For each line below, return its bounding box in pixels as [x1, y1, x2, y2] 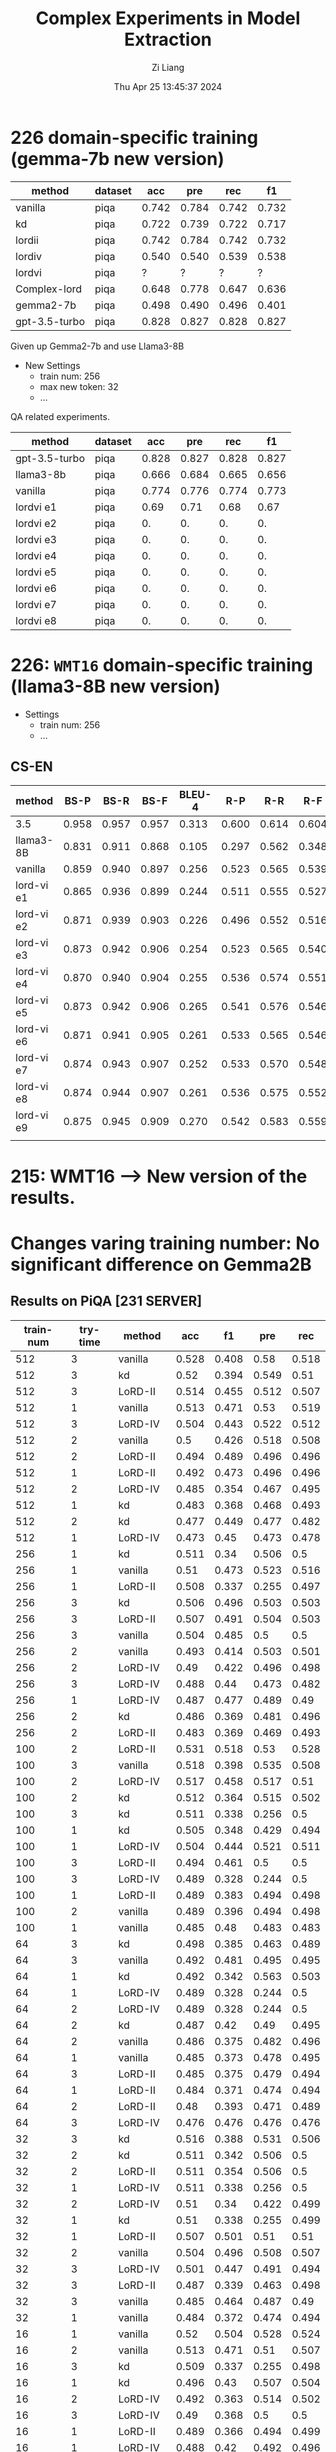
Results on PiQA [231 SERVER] [10, 1293, 203, 1310]
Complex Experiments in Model [35, 7, 301, 30]
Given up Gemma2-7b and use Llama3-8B [10, 340, 185, 352]
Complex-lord [15, 282, 83, 296]
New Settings [24, 359, 81, 371]
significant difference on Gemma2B [10, 1253, 312, 1276]
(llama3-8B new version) [10, 675, 221, 697]
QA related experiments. [10, 410, 110, 422]
